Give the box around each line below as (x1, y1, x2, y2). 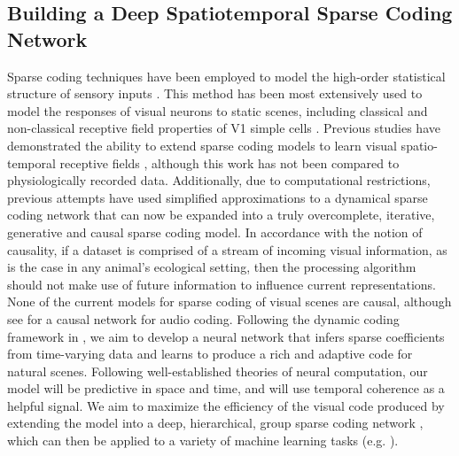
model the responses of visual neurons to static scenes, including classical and (7, 101, 428, 120)
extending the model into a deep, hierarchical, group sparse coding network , (7, 413, 424, 432)
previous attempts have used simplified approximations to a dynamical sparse (7, 188, 428, 206)
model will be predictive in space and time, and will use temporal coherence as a (7, 379, 445, 398)
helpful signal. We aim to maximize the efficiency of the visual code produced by (7, 396, 445, 414)
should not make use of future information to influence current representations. (7, 274, 436, 293)
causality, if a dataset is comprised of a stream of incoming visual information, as (7, 240, 447, 259)
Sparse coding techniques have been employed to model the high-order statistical (7, 66, 446, 85)
